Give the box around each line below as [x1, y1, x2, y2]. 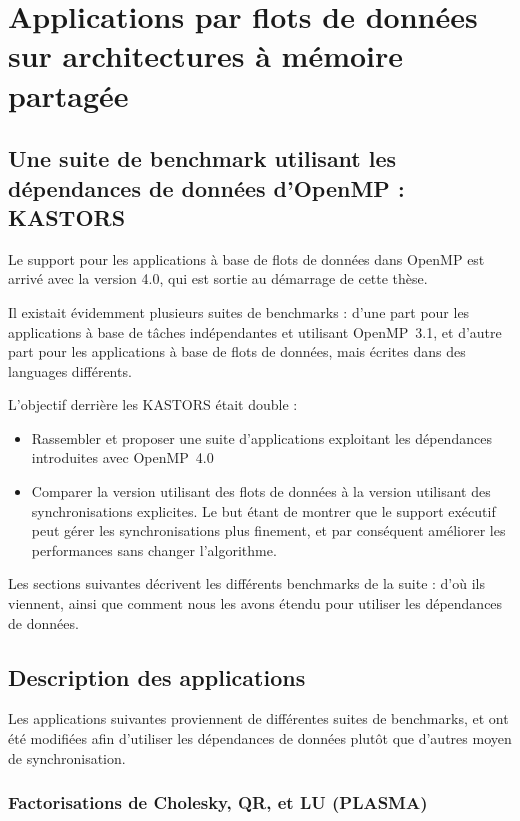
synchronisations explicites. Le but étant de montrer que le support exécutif [31, 500, 496, 521]
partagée [8, 74, 129, 115]
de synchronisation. [8, 747, 126, 768]
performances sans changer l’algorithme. [31, 539, 277, 560]
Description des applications [8, 661, 306, 692]
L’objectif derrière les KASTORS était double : [8, 394, 298, 415]
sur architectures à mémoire [8, 35, 404, 76]
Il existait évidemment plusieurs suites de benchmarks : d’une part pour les [8, 301, 470, 322]
